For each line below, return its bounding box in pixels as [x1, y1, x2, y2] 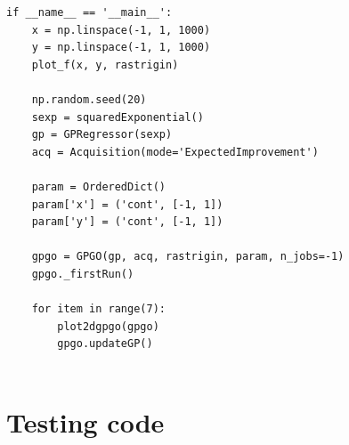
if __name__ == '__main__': [6, 6, 173, 19]
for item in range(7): [31, 303, 166, 316]
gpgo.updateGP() [57, 337, 153, 351]
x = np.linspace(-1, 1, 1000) [31, 23, 211, 36]
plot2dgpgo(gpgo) [57, 320, 159, 333]
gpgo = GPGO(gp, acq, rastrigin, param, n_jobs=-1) [31, 250, 345, 263]
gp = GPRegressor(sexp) [31, 128, 173, 142]
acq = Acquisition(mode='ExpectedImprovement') [31, 145, 319, 158]
